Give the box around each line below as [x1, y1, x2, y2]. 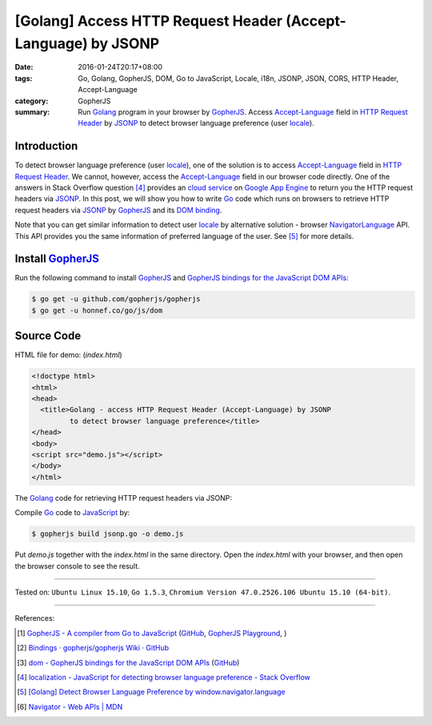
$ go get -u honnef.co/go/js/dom [31, 305, 163, 315]
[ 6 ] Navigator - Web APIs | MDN [17, 702, 123, 711]
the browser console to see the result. [14, 561, 140, 570]
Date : [14, 62, 34, 72]
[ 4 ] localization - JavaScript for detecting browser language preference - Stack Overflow [17, 672, 311, 682]
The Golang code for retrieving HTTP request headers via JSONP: [14, 493, 232, 502]
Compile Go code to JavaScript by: [14, 508, 130, 518]
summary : [14, 107, 50, 116]
